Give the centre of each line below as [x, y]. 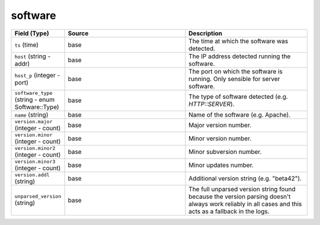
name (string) [31, 114]
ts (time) [26, 44]
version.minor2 [35, 148]
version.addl [32, 175]
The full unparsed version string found [242, 189]
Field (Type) [32, 33]
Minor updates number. [221, 165]
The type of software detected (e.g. [239, 97]
